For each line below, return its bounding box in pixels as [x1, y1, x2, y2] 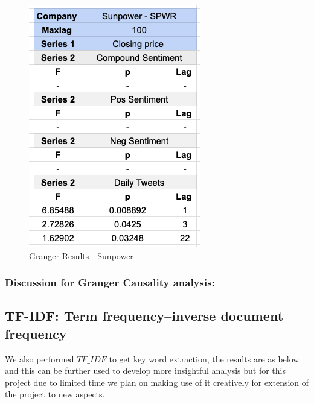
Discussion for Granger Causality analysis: [5, 275, 215, 290]
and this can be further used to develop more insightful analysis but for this [5, 364, 286, 377]
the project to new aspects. [5, 388, 105, 400]
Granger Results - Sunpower [29, 249, 133, 262]
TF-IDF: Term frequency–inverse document [5, 306, 284, 325]
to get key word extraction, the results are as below [109, 352, 300, 365]
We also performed [5, 352, 74, 365]
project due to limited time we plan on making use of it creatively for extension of [5, 376, 309, 388]
